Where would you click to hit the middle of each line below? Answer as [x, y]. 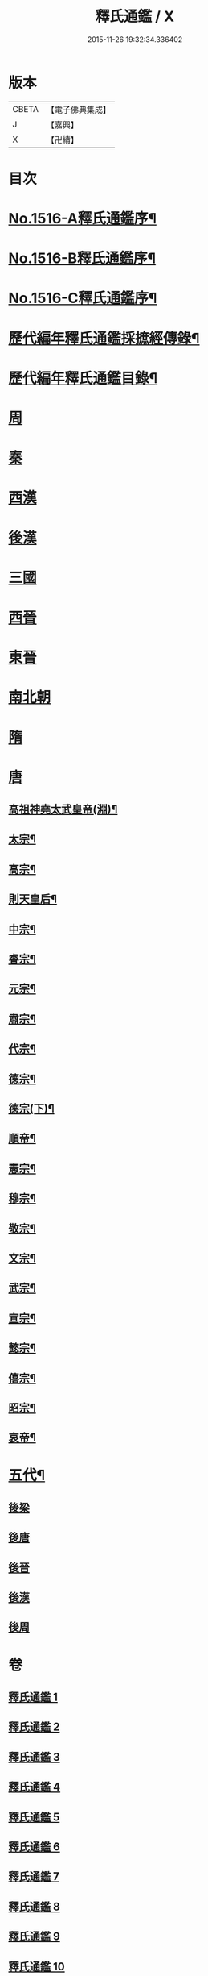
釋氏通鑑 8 [34, 1906]
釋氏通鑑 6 [34, 1847]
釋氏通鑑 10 [37, 1967]
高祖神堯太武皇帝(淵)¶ [63, 810]
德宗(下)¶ [31, 1108]
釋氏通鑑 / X [135, 17]
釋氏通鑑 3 [34, 1757]
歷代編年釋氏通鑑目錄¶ [83, 378]
